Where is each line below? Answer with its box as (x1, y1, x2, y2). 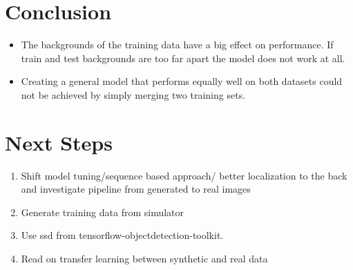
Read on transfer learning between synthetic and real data (21, 251, 268, 265)
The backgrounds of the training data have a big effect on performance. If (21, 37, 334, 52)
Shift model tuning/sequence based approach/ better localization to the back (21, 168, 347, 182)
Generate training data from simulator (21, 204, 184, 219)
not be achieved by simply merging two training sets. (21, 87, 246, 102)
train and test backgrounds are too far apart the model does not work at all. (21, 50, 345, 65)
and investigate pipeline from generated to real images (21, 182, 251, 196)
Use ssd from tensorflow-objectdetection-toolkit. (21, 228, 224, 242)
